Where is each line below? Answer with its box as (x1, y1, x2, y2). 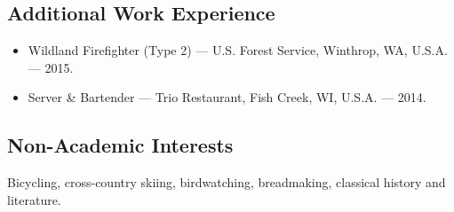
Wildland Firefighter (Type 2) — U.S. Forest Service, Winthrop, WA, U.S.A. (28, 41, 448, 59)
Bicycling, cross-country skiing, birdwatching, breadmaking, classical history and (7, 173, 446, 192)
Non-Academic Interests (7, 131, 234, 159)
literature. (7, 190, 61, 208)
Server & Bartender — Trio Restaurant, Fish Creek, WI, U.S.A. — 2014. (28, 88, 426, 106)
